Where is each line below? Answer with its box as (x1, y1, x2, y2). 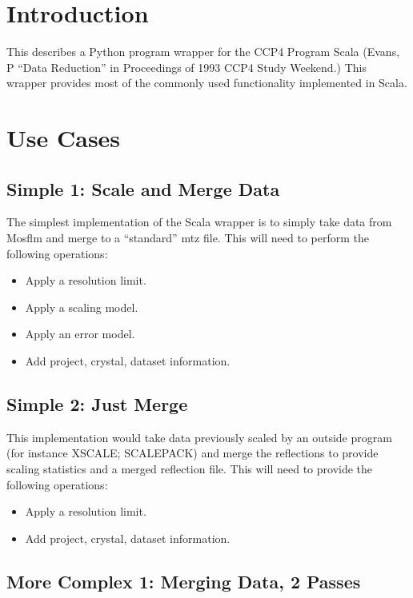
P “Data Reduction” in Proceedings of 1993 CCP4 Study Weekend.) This (6, 58, 367, 75)
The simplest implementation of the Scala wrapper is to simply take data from (6, 213, 392, 230)
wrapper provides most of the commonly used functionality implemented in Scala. (6, 74, 407, 91)
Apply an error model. (25, 325, 135, 342)
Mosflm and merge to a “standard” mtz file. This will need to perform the (6, 229, 370, 246)
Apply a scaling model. (25, 298, 138, 315)
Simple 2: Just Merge (6, 392, 188, 417)
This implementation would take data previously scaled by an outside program (6, 429, 392, 445)
